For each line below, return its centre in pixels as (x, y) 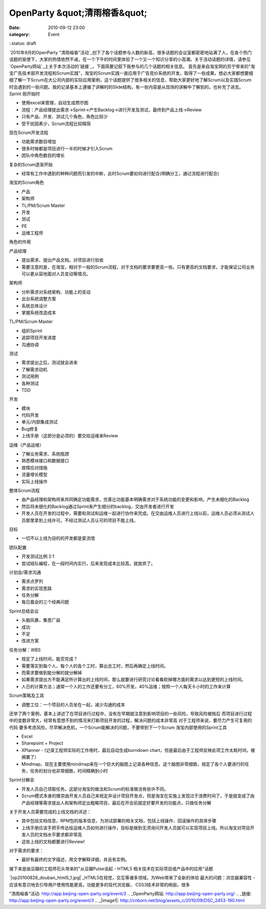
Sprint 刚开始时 (25, 94)
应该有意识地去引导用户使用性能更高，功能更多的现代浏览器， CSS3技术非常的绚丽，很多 (100, 884)
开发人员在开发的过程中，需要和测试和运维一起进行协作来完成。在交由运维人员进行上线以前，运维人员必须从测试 (136, 513)
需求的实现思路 (36, 588)
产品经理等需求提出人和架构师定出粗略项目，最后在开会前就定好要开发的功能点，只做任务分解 (116, 803)
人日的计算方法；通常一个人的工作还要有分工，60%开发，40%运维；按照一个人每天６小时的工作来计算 (126, 686)
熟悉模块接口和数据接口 (45, 461)
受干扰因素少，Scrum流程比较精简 (56, 124)
